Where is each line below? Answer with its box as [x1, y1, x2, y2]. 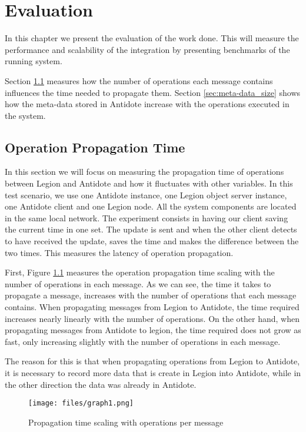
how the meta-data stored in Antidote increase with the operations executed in [5, 98, 290, 110]
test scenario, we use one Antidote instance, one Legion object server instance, [5, 188, 287, 201]
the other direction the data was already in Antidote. [5, 378, 197, 390]
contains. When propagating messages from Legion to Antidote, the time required [5, 301, 300, 313]
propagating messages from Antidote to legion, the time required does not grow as [5, 324, 301, 336]
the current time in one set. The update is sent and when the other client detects [5, 223, 297, 235]
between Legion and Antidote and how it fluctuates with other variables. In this [5, 177, 293, 190]
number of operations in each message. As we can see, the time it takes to [5, 277, 271, 290]
